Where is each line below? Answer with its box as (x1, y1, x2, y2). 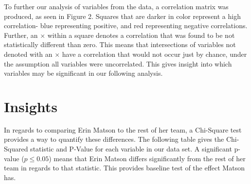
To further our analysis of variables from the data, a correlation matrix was (4, 1, 229, 11)
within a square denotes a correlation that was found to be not (47, 30, 235, 40)
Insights (4, 96, 58, 116)
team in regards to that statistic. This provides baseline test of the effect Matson (4, 163, 245, 173)
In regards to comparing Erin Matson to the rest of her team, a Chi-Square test (4, 124, 242, 134)
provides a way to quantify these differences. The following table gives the (4, 134, 224, 144)
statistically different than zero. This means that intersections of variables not (4, 39, 236, 50)
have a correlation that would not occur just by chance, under (62, 49, 247, 59)
